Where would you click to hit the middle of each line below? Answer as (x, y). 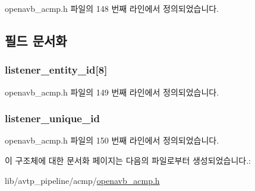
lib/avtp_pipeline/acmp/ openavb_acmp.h (82, 180)
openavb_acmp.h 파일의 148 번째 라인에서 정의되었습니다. (112, 8)
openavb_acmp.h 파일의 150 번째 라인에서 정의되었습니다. (112, 140)
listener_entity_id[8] (56, 70)
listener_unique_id (52, 118)
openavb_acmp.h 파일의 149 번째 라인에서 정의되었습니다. (112, 92)
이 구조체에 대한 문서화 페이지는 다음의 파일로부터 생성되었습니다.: (128, 160)
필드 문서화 (36, 40)
